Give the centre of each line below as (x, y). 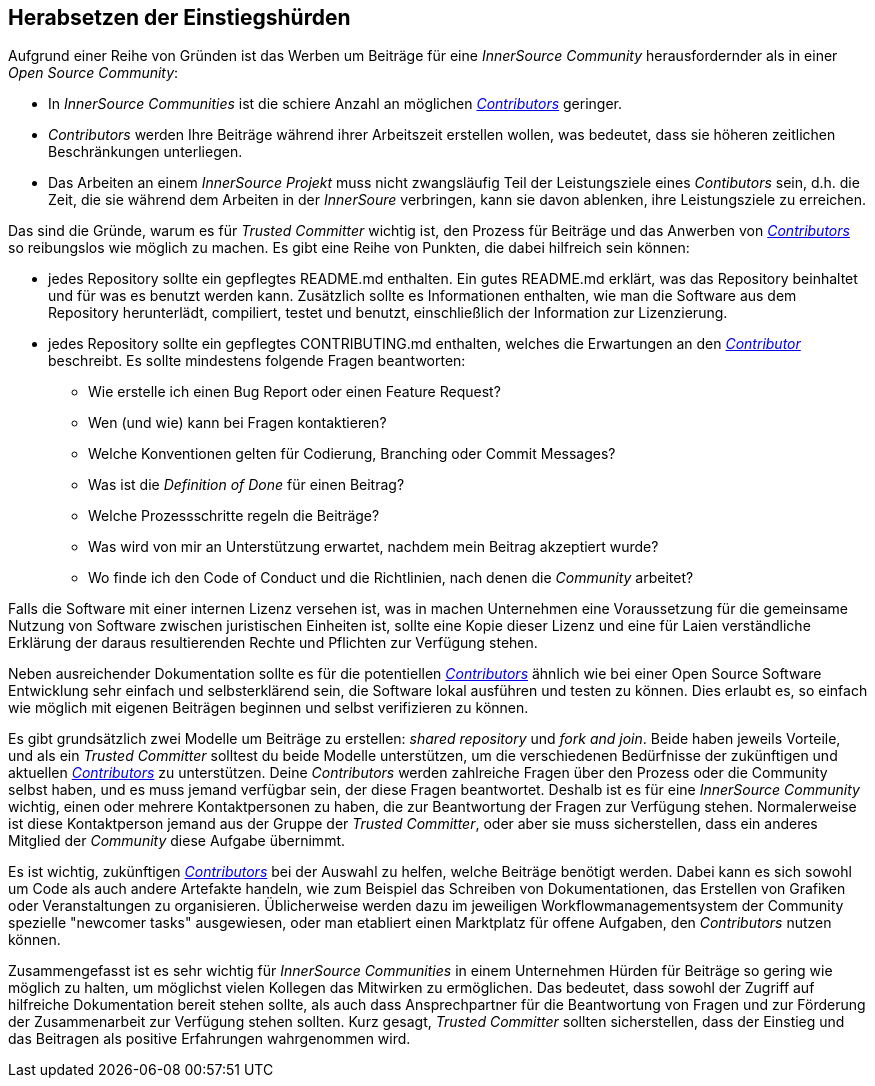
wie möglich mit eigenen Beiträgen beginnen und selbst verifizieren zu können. (268, 708)
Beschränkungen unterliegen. (145, 152)
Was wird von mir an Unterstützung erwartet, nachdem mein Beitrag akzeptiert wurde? (373, 547)
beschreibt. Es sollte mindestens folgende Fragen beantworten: (257, 361)
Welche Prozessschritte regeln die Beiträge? (234, 516)
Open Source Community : (93, 73)
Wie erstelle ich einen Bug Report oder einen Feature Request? (294, 392)
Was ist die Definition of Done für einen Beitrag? (246, 485)
